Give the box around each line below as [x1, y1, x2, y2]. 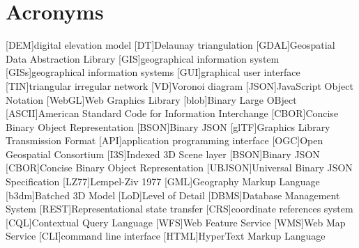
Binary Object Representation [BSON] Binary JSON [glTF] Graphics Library [6, 119, 330, 134]
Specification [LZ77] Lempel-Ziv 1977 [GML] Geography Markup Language [6, 174, 320, 189]
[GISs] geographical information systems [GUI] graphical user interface [6, 65, 300, 79]
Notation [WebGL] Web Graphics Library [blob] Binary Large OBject [6, 92, 297, 107]
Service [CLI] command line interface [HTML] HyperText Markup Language [6, 228, 326, 243]
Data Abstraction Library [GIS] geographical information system [6, 51, 280, 65]
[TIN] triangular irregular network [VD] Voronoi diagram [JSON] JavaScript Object [6, 78, 353, 93]
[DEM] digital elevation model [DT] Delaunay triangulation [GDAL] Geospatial [6, 38, 335, 52]
